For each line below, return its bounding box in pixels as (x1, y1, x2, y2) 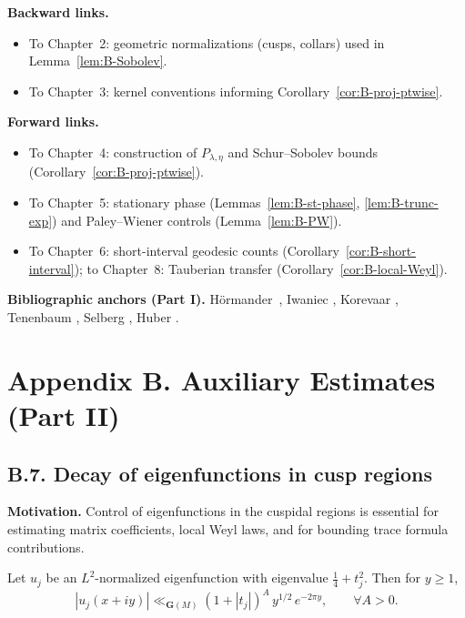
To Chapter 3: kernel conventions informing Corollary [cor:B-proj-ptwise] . (28, 81, 443, 100)
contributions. (7, 537, 85, 556)
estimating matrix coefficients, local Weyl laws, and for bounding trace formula (7, 519, 449, 538)
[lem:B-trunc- (364, 193, 439, 212)
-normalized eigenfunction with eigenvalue (95, 568, 329, 587)
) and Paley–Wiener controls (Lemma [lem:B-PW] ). (52, 210, 342, 229)
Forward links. (7, 112, 99, 131)
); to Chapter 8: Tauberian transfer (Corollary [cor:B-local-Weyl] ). (74, 258, 448, 278)
